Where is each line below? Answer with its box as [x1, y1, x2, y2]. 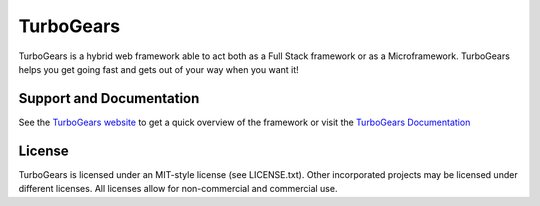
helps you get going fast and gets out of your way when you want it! [18, 63, 299, 75]
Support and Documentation [18, 90, 200, 107]
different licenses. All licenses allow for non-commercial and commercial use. [18, 183, 338, 195]
